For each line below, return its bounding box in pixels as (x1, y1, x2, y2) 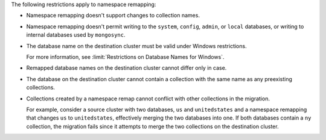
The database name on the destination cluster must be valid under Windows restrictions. (26, 42, 247, 49)
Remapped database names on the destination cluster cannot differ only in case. (26, 64, 227, 72)
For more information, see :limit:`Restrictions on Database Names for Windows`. (26, 53, 225, 60)
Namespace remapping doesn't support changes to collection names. (26, 12, 200, 19)
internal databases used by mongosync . (26, 31, 126, 38)
